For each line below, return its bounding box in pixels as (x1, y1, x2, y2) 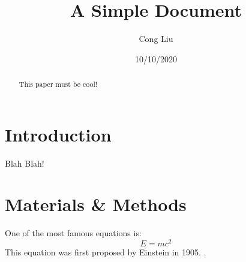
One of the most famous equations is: (5, 227, 142, 239)
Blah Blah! (5, 156, 44, 169)
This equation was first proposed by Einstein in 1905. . (5, 246, 206, 258)
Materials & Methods (5, 192, 187, 216)
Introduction (5, 122, 112, 146)
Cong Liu (139, 32, 173, 45)
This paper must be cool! (19, 79, 98, 89)
